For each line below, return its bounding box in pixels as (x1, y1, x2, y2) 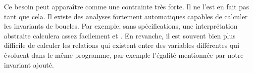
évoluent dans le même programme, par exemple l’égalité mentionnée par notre (4, 49, 244, 60)
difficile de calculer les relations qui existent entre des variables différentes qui (4, 40, 240, 50)
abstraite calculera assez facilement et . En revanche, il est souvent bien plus (4, 30, 236, 40)
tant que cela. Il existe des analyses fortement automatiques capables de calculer (4, 11, 248, 21)
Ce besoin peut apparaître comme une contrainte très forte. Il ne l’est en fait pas (4, 1, 249, 11)
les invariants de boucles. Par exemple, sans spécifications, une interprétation (4, 21, 238, 31)
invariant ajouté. (4, 59, 54, 70)
